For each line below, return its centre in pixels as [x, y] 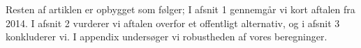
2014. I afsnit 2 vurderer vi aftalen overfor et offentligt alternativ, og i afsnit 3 [173, 23]
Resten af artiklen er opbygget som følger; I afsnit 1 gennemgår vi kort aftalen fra [180, 9]
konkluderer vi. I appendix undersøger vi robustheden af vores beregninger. [167, 37]
